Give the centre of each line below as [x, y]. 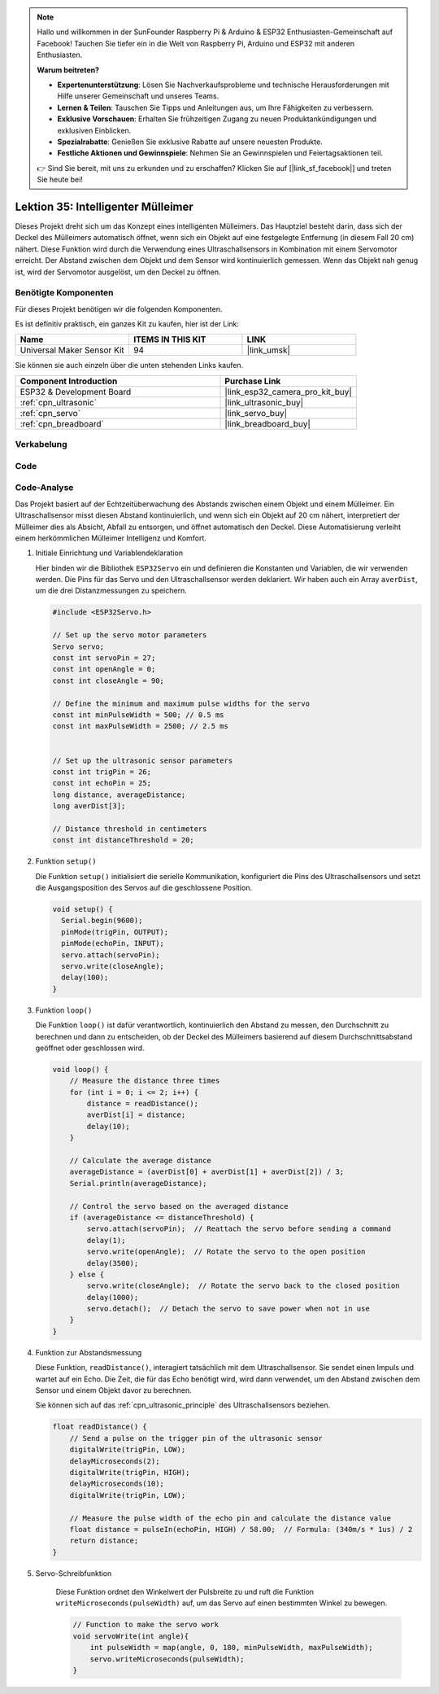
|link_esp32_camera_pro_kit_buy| [289, 392]
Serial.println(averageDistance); [138, 1183]
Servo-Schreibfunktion [74, 1573]
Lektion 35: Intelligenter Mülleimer [104, 206]
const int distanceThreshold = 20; [123, 840]
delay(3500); [113, 1263]
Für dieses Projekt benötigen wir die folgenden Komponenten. [119, 309]
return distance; [104, 1541]
